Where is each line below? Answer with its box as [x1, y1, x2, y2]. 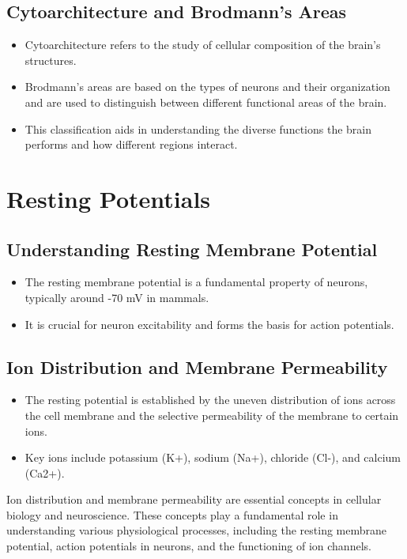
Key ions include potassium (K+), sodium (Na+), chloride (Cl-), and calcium [24, 449, 401, 466]
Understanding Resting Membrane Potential [6, 236, 378, 261]
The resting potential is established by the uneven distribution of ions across [24, 391, 396, 408]
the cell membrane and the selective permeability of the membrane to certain [24, 406, 399, 423]
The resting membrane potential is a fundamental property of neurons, [24, 274, 368, 290]
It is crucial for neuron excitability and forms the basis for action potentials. [24, 315, 394, 332]
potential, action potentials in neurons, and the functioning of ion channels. [6, 538, 371, 554]
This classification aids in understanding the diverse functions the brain [24, 120, 371, 137]
